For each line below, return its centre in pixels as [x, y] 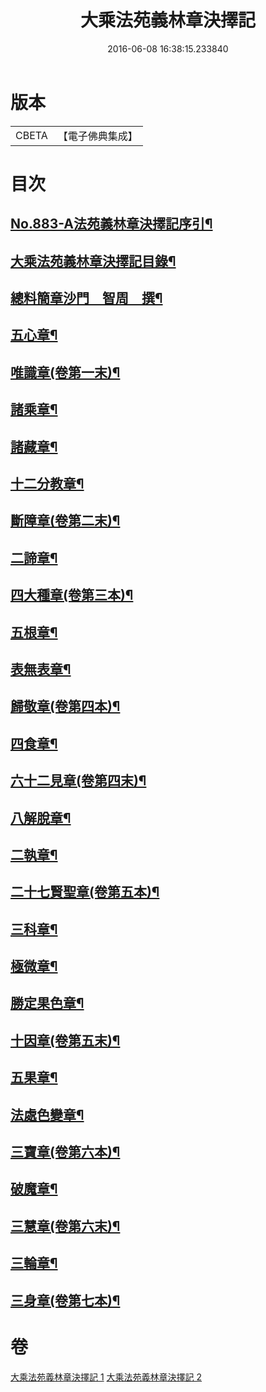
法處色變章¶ [47, 1114]
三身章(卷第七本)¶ [65, 1300]
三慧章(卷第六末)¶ [65, 1226]
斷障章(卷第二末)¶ [65, 521]
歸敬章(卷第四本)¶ [65, 706]
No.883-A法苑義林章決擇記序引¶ [111, 224]
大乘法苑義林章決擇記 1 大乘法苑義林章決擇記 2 [106, 1377]
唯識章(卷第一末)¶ [65, 372]
